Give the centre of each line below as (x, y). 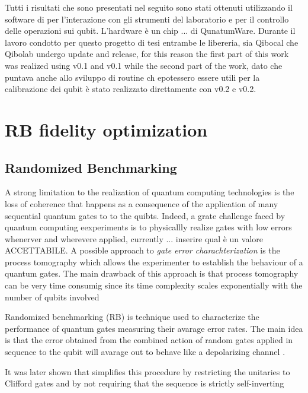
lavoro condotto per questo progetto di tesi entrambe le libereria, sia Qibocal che (152, 42)
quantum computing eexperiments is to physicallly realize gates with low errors (148, 227)
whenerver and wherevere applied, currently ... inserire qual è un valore (134, 238)
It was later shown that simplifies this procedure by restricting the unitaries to (147, 371)
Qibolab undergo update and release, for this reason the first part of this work (147, 54)
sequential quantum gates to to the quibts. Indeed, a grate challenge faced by (145, 215)
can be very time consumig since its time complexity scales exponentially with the (154, 285)
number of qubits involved (52, 297)
